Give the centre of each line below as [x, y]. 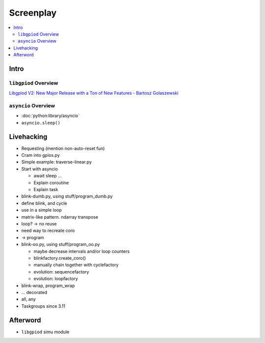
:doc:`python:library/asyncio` [51, 116]
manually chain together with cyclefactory [76, 265]
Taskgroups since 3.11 [43, 306]
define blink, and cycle [44, 203]
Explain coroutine [51, 183]
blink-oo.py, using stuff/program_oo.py [61, 245]
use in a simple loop [42, 210]
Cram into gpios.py [40, 155]
